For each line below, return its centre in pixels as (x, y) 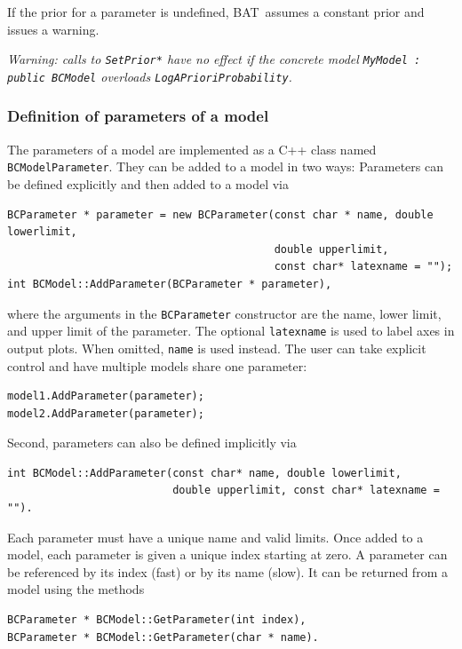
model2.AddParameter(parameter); (106, 413)
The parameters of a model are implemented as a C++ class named (192, 149)
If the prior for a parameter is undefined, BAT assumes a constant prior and (216, 12)
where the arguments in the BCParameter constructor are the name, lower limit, (224, 313)
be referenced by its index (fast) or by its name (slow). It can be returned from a (227, 571)
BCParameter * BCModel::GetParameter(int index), (157, 620)
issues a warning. (53, 29)
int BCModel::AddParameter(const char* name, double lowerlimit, (204, 473)
